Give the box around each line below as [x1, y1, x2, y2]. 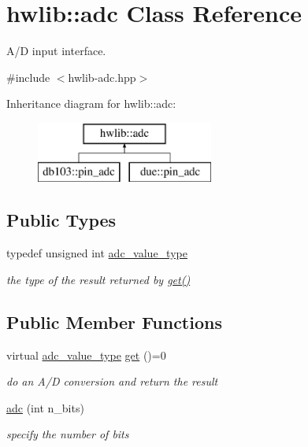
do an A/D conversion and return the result [6, 373, 218, 390]
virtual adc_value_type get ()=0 [6, 346, 166, 363]
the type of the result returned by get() [6, 271, 191, 287]
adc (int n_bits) [6, 399, 84, 416]
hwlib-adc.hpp [68, 68, 136, 85]
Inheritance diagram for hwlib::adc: [6, 95, 176, 112]
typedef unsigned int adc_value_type [6, 245, 187, 261]
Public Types [6, 208, 117, 232]
